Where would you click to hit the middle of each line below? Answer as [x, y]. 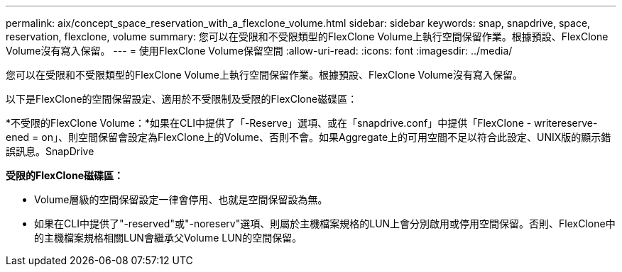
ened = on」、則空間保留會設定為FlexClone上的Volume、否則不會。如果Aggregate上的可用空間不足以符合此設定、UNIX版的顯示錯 [309, 137]
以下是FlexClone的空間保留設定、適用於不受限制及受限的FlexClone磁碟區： [182, 99]
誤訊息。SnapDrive [50, 151]
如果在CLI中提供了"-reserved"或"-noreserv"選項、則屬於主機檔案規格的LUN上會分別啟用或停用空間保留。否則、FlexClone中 [325, 223]
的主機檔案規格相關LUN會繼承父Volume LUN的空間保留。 [168, 238]
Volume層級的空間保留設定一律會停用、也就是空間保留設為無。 [181, 199]
